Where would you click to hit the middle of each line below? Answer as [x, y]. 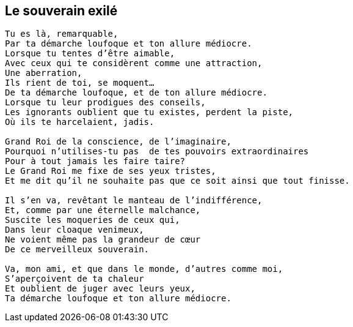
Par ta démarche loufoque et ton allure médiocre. [129, 44]
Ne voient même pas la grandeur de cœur [103, 240]
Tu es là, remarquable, [62, 34]
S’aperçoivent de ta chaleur [75, 279]
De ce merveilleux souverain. [77, 250]
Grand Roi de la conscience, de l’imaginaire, [118, 142]
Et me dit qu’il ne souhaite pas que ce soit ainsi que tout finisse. [177, 181]
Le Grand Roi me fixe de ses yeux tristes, [111, 171]
